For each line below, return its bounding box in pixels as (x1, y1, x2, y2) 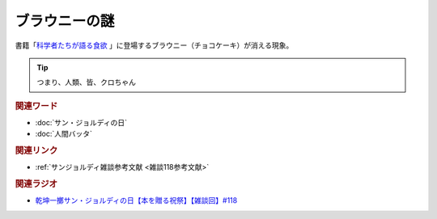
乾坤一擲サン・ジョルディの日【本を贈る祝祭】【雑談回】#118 (35, 196, 238, 205)
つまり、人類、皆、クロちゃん (36, 78, 137, 87)
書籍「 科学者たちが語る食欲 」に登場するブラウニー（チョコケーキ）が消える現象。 (15, 40, 294, 50)
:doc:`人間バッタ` (35, 129, 93, 139)
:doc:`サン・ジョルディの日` (35, 117, 128, 127)
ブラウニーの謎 (15, 12, 115, 30)
